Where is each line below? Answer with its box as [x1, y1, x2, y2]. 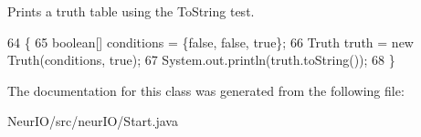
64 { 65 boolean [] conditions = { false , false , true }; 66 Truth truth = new [7, 32, 414, 51]
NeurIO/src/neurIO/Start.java [7, 111, 178, 131]
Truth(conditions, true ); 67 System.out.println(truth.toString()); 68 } [7, 50, 395, 69]
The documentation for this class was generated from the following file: [7, 80, 405, 100]
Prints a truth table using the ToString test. [7, 2, 255, 20]
